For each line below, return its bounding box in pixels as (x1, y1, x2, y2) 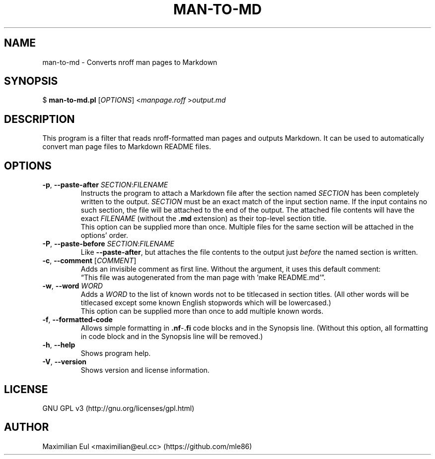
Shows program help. (80, 349, 151, 358)
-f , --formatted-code (42, 315, 113, 324)
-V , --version (42, 357, 86, 366)
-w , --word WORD (42, 282, 103, 290)
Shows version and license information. (80, 366, 210, 375)
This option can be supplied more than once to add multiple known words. (80, 307, 324, 316)
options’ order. (80, 231, 128, 240)
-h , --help (42, 341, 75, 349)
